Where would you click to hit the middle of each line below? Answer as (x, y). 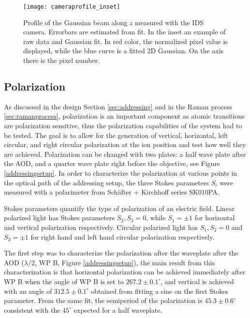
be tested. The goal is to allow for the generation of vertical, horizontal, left (116, 135)
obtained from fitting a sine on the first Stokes (160, 291)
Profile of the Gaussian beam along (75, 22)
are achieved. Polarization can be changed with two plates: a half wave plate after (125, 154)
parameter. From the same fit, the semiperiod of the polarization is (103, 300)
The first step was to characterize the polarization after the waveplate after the (121, 253)
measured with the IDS (169, 22)
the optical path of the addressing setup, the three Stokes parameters (107, 182)
